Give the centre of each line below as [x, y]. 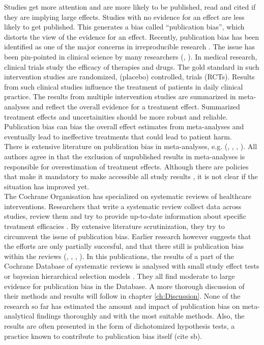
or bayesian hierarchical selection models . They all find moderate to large [120, 276]
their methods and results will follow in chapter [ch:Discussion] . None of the [122, 296]
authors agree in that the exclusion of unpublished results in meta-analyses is [125, 156]
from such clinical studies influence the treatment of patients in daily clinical [124, 86]
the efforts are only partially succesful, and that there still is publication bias [124, 246]
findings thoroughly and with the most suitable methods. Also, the [141, 316]
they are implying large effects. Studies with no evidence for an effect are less [124, 17]
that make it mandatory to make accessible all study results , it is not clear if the [131, 176]
